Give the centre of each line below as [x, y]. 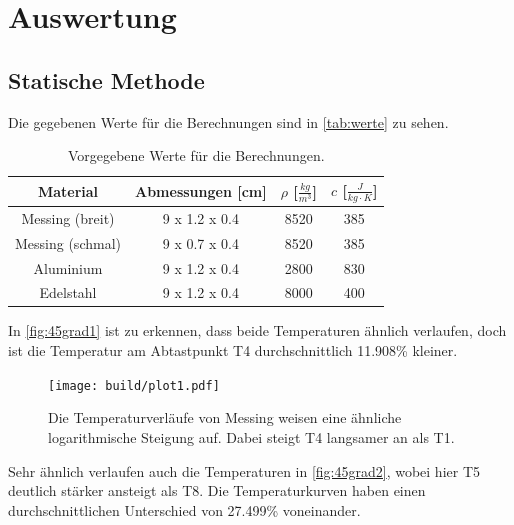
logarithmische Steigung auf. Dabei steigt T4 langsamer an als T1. [251, 436]
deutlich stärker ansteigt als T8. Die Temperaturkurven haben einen [217, 490]
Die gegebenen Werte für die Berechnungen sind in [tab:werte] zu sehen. [228, 121]
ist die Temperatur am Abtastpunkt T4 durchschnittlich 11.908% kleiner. [233, 350]
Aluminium [68, 267]
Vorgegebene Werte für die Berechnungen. [196, 155]
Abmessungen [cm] [201, 190]
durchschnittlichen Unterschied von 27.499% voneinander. [184, 509]
